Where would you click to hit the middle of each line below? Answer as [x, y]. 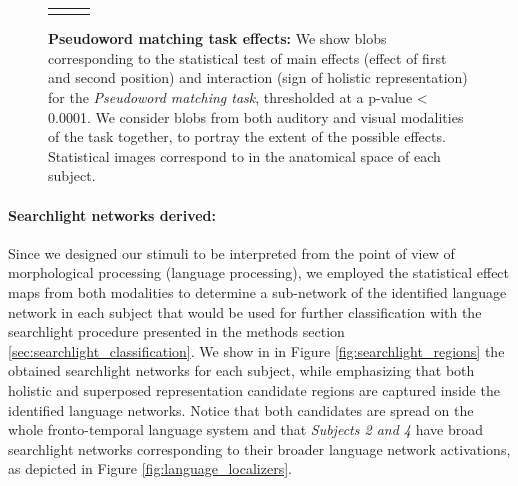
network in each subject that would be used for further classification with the [245, 311]
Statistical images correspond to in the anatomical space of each [244, 155]
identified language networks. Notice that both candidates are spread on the [241, 409]
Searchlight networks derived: [112, 214]
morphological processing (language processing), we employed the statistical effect [259, 272]
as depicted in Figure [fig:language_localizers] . [150, 468]
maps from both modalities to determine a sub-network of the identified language [257, 291]
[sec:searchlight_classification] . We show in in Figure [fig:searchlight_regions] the [256, 350]
